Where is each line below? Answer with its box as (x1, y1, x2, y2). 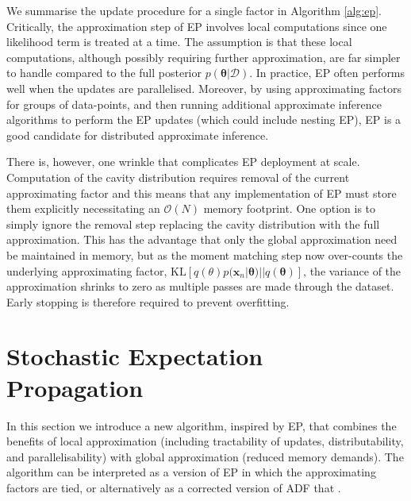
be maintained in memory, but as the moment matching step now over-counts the (6, 246, 403, 263)
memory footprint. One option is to (203, 200, 376, 217)
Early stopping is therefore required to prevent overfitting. (6, 293, 290, 310)
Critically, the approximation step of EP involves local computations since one (6, 17, 387, 34)
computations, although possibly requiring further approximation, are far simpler (6, 48, 401, 65)
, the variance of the (303, 262, 401, 279)
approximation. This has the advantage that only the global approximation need (6, 231, 398, 248)
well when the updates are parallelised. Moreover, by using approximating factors (6, 79, 401, 96)
